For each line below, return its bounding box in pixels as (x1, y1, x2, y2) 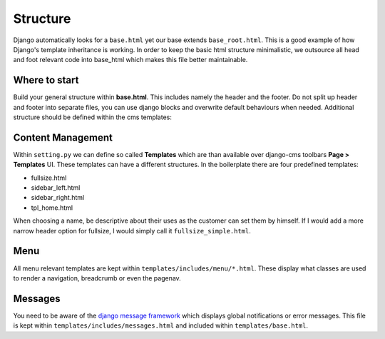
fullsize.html (31, 173, 67, 182)
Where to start (13, 74, 79, 86)
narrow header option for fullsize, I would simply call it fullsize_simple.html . (13, 226, 251, 235)
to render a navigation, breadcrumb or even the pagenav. (13, 273, 181, 282)
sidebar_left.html (31, 183, 81, 192)
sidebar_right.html (31, 193, 85, 202)
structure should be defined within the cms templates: (13, 113, 173, 121)
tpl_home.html (31, 203, 73, 212)
